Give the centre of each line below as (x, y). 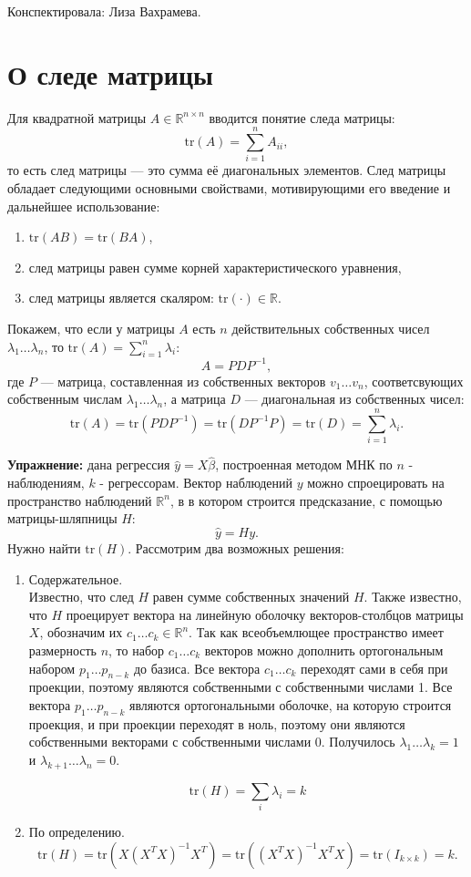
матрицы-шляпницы (62, 518)
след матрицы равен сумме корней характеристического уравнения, (215, 267)
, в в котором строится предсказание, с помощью (306, 500)
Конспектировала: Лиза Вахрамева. (104, 11)
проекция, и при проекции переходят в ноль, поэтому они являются (217, 723)
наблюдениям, (46, 483)
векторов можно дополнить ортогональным (324, 650)
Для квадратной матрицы (77, 117)
